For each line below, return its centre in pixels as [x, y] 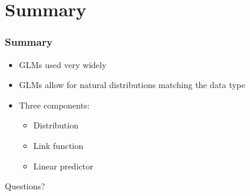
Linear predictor [63, 166]
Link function [58, 145]
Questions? [25, 186]
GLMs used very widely [63, 64]
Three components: [54, 105]
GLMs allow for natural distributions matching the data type [132, 85]
